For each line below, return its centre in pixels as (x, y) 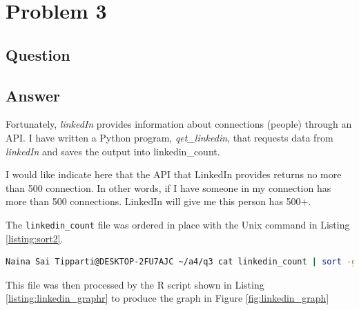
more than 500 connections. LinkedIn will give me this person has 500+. (158, 201)
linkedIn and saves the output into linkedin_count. (113, 151)
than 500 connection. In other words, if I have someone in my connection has (168, 187)
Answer (33, 95)
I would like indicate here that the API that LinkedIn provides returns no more (174, 174)
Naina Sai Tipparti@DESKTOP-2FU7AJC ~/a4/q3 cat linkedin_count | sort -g (181, 262)
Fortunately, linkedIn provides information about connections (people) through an (179, 124)
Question (38, 54)
